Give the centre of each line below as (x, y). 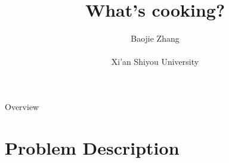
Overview (22, 106)
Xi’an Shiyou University (155, 62)
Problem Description (92, 147)
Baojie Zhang (155, 38)
